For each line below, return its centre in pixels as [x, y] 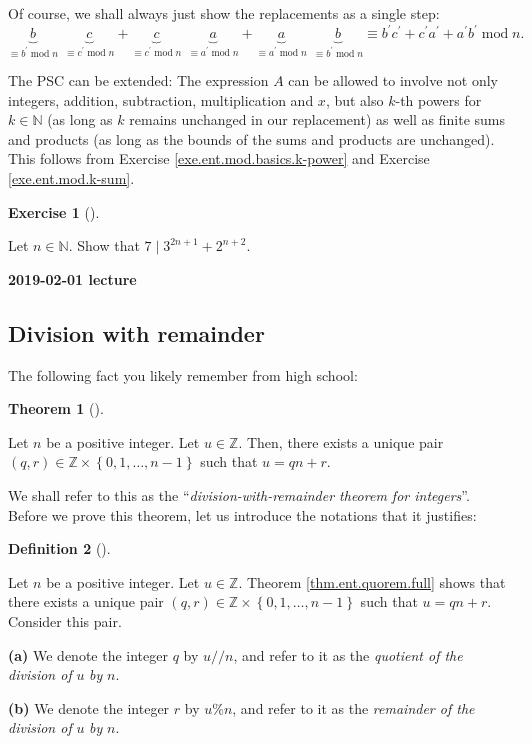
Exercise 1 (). [54, 211]
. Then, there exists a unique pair [341, 441]
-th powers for [438, 99]
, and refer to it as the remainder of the [353, 707]
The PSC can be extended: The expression [138, 80]
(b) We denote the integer [89, 707]
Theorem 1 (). [56, 408]
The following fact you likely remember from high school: [183, 374]
